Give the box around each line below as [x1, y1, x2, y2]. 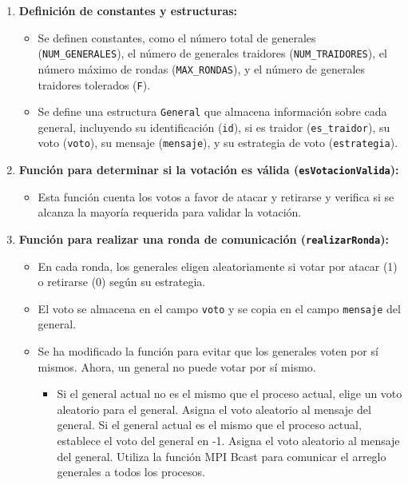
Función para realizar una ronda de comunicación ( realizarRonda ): [18, 230, 389, 247]
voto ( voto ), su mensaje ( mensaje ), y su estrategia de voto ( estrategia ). [38, 134, 398, 151]
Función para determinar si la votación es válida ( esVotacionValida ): [18, 161, 399, 178]
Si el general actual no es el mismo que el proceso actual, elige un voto [57, 385, 402, 402]
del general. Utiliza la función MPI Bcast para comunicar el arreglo [57, 447, 386, 464]
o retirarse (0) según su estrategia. [38, 273, 206, 290]
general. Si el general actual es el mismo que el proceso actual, [57, 416, 362, 433]
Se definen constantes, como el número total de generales [38, 29, 316, 46]
